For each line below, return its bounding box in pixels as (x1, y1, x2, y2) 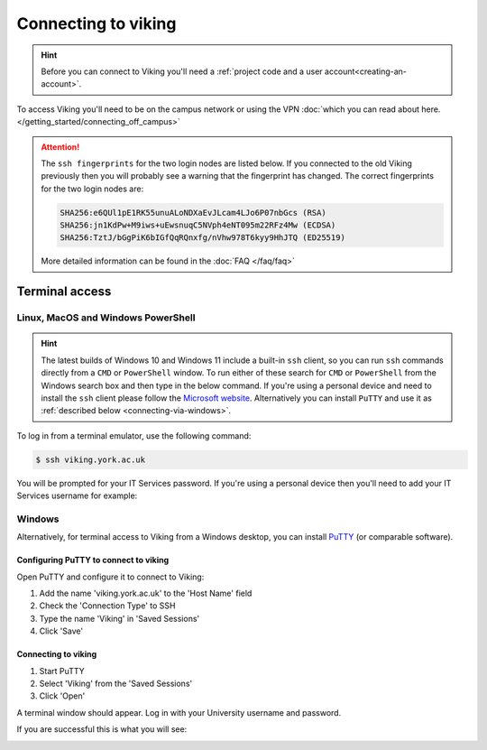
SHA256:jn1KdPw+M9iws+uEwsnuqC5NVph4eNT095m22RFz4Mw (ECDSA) (60, 220, 336, 230)
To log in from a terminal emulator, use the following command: (16, 430, 252, 441)
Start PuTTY (39, 665, 85, 676)
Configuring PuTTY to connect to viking (16, 555, 170, 566)
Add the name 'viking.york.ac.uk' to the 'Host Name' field (39, 588, 253, 599)
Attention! (41, 141, 80, 153)
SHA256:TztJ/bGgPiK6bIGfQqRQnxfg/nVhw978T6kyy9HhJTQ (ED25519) (60, 233, 346, 243)
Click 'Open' (39, 690, 86, 701)
